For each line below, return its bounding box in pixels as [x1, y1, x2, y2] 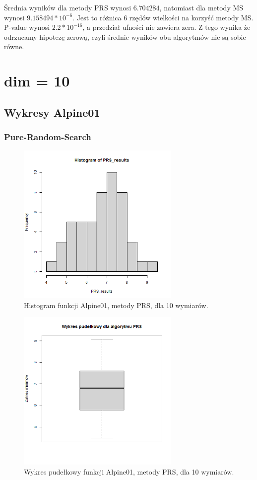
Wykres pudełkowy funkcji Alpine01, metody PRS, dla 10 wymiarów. [24, 466, 234, 477]
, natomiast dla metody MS [159, 2, 244, 12]
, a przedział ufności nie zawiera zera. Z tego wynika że [82, 22, 251, 32]
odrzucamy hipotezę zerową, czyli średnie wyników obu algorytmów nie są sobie [4, 31, 246, 42]
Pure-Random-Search [4, 131, 91, 143]
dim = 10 [4, 71, 70, 91]
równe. [4, 41, 24, 52]
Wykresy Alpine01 [4, 104, 100, 120]
